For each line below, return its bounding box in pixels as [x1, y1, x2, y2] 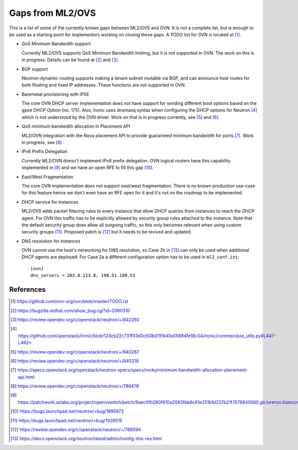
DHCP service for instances [21, 199, 78, 205]
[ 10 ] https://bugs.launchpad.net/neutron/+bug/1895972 [10, 408, 124, 414]
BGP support [21, 66, 48, 72]
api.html [18, 374, 35, 380]
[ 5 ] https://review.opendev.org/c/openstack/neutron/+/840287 [10, 349, 140, 355]
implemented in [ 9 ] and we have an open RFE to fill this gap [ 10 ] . [21, 164, 154, 171]
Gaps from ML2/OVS [9, 7, 96, 18]
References [9, 286, 46, 294]
